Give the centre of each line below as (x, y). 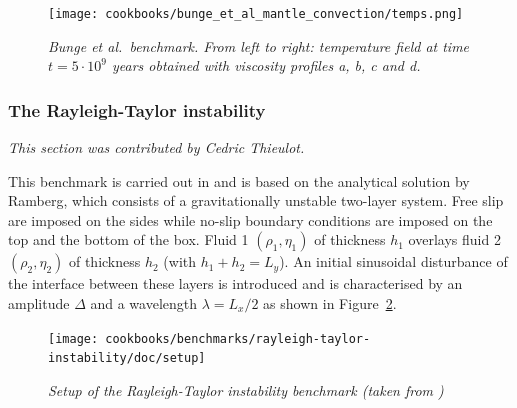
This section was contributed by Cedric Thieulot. (156, 147)
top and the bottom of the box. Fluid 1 (128, 239)
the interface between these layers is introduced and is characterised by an (235, 283)
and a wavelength (144, 303)
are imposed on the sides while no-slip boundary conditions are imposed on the (250, 219)
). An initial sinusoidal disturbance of (393, 261)
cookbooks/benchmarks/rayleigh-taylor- (238, 338)
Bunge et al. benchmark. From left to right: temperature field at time (259, 45)
